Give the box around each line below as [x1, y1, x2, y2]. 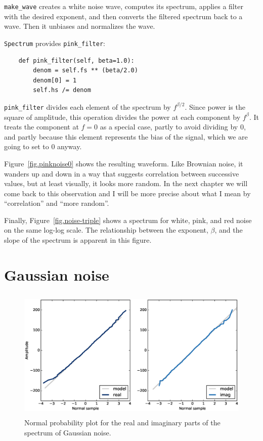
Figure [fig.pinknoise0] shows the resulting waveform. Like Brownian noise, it [4, 158, 243, 168]
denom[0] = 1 [33, 76, 77, 84]
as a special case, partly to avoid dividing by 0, [100, 121, 246, 132]
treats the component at [4, 121, 79, 132]
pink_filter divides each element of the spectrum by [4, 101, 171, 112]
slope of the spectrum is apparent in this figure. [4, 235, 152, 245]
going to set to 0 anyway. [4, 141, 82, 152]
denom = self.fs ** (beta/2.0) [33, 67, 138, 74]
